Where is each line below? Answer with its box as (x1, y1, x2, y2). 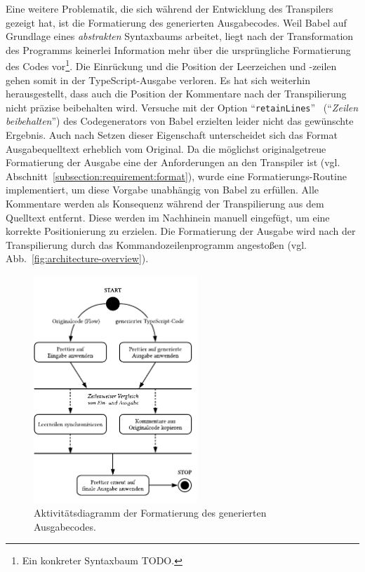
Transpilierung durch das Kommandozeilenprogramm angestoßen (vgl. (6, 237, 307, 252)
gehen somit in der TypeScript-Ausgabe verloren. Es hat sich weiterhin (6, 72, 310, 87)
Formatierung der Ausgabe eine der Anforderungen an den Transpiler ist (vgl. (6, 155, 340, 170)
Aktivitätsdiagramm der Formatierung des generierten (34, 505, 267, 520)
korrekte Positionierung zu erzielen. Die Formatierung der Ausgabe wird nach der (6, 224, 356, 238)
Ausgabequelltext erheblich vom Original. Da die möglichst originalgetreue (6, 141, 326, 156)
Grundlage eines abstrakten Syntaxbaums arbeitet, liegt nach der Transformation (6, 29, 354, 43)
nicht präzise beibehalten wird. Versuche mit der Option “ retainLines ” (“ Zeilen (6, 100, 359, 114)
